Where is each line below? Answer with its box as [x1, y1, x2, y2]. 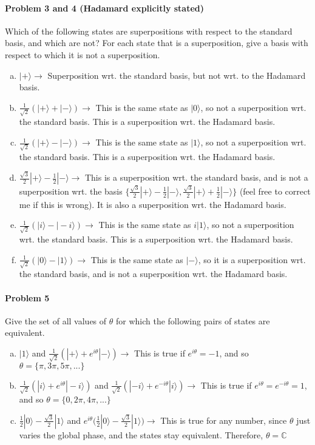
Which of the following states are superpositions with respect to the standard [5, 24, 293, 37]
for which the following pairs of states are [115, 314, 270, 327]
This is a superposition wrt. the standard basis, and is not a [84, 171, 308, 184]
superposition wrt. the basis [19, 184, 123, 197]
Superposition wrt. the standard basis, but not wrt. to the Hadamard [47, 69, 306, 81]
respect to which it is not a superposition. [5, 48, 160, 61]
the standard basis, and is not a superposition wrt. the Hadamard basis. [19, 267, 288, 280]
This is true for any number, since [160, 413, 287, 426]
